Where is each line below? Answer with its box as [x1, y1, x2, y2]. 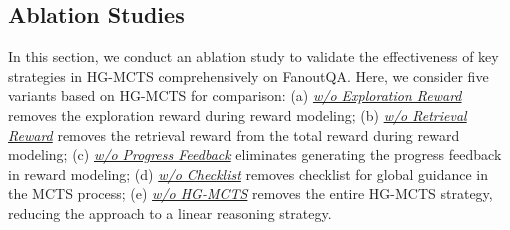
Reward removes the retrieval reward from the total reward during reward [8, 124, 460, 145]
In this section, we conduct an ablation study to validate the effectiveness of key [8, 46, 499, 67]
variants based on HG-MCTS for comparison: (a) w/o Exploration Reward [8, 85, 462, 106]
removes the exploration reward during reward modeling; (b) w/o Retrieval [8, 104, 467, 125]
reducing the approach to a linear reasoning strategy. [8, 202, 332, 223]
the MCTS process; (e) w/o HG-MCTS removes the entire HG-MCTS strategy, [8, 183, 493, 204]
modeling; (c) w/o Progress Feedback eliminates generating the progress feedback [8, 144, 502, 165]
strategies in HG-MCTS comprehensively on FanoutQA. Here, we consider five [8, 65, 489, 86]
